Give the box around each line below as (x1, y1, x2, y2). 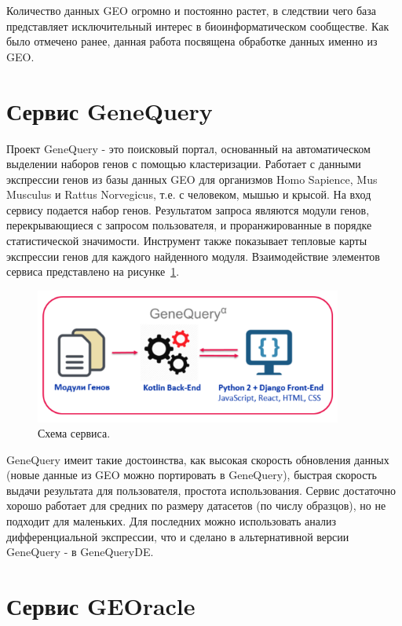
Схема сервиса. (38, 425, 111, 441)
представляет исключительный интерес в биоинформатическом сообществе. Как (6, 17, 389, 34)
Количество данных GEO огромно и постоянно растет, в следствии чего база (6, 2, 377, 18)
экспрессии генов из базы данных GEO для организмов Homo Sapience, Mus (6, 170, 378, 187)
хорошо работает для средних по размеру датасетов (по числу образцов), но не (6, 497, 386, 514)
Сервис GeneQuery (6, 94, 213, 126)
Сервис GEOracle (6, 590, 196, 622)
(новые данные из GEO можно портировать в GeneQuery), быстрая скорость (6, 467, 377, 483)
